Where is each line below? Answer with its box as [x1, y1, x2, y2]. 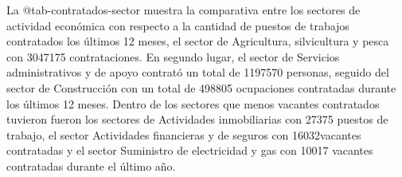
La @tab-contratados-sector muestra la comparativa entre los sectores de [6, 2, 361, 18]
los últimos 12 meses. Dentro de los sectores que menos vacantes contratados [6, 95, 380, 112]
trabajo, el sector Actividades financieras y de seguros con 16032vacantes [6, 126, 361, 143]
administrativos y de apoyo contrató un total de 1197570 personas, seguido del [6, 64, 389, 81]
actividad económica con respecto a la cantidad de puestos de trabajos [6, 17, 349, 33]
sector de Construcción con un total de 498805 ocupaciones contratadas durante [6, 79, 396, 96]
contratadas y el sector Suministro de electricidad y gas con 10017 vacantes [6, 142, 373, 159]
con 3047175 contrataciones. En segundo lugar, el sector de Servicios [6, 48, 340, 65]
